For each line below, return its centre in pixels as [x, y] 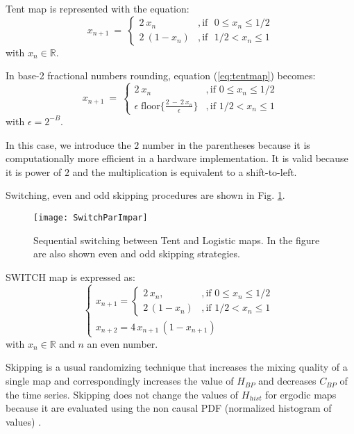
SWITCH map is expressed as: [70, 276]
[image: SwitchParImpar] [91, 217]
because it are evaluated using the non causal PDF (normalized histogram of [169, 408]
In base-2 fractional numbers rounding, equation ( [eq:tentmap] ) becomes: [161, 75]
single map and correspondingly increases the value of [120, 381]
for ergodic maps [301, 394]
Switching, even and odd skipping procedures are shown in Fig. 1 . [145, 195]
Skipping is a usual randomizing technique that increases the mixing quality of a [177, 367]
